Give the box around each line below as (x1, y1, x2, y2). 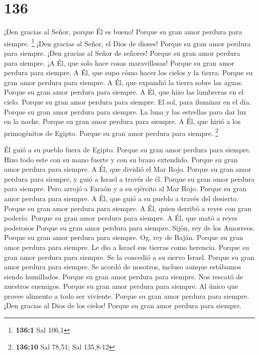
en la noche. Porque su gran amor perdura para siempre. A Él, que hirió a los (4, 116, 241, 126)
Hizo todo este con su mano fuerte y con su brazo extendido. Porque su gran (4, 154, 238, 164)
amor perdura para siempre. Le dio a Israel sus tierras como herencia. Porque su (4, 241, 249, 252)
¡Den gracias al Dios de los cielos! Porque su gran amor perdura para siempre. (4, 300, 242, 311)
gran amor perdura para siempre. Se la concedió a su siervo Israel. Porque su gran (4, 251, 255, 262)
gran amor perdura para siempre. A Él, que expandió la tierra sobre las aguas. (4, 77, 243, 87)
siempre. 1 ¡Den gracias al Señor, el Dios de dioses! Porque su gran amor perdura (4, 36, 251, 48)
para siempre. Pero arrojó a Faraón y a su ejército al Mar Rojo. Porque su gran (4, 183, 247, 194)
